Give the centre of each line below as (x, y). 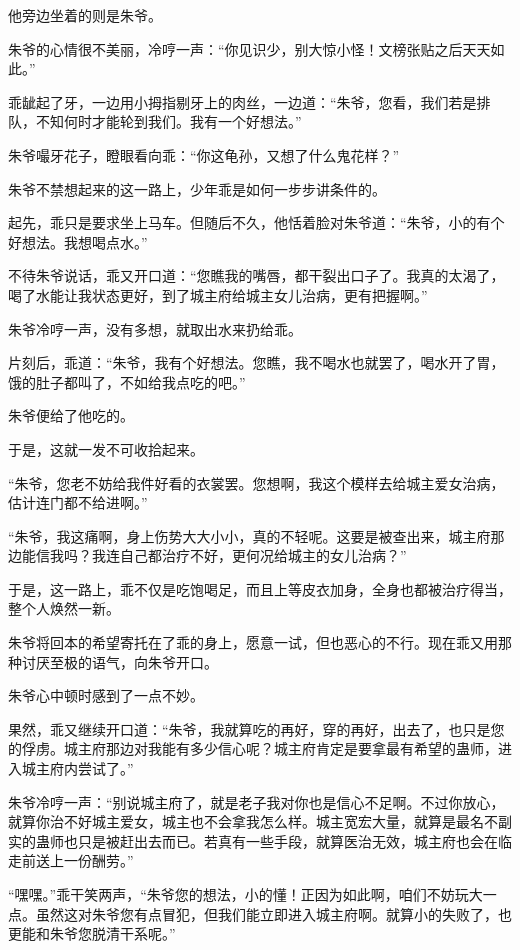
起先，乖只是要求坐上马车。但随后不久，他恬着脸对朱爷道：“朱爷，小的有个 (256, 222)
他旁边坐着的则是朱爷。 (85, 15)
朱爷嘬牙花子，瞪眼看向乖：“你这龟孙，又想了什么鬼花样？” (204, 154)
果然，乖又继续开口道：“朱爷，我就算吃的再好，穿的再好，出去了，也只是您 (256, 728)
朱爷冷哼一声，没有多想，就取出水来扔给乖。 (155, 328)
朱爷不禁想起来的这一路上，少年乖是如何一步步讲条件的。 (197, 188)
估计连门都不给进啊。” (78, 502)
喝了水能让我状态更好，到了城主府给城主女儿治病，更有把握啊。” (218, 294)
